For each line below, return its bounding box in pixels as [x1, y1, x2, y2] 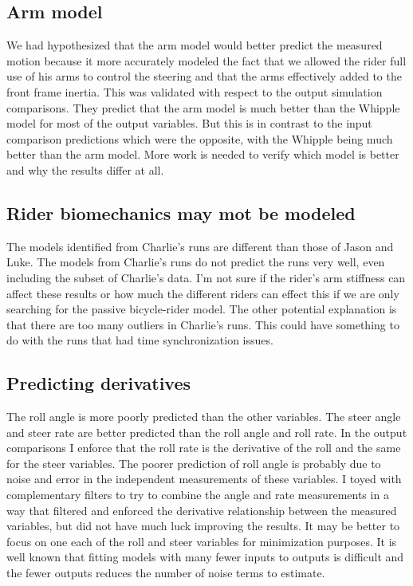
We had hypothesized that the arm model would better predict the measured [6, 37, 383, 53]
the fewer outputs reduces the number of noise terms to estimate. [6, 564, 325, 581]
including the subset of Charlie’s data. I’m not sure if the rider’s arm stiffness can [6, 269, 406, 285]
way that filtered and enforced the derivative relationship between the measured [6, 501, 397, 518]
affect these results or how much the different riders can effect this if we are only [6, 285, 399, 301]
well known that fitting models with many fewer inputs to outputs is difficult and [6, 549, 404, 565]
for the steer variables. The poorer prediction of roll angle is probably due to [6, 454, 381, 471]
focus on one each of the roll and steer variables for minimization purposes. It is [6, 533, 397, 549]
